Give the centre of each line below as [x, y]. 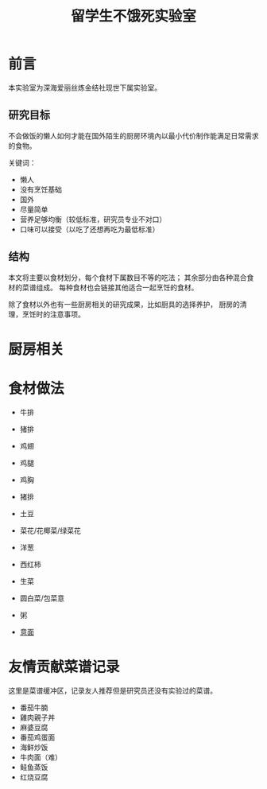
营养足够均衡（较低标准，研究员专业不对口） [93, 219]
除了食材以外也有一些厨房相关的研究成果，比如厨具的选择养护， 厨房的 [124, 304]
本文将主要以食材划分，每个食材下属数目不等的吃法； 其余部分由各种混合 [128, 277]
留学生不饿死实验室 [133, 16]
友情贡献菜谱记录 [64, 667]
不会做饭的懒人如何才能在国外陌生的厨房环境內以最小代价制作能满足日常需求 [133, 135]
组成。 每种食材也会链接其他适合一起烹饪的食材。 [117, 287]
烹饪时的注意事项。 [53, 314]
